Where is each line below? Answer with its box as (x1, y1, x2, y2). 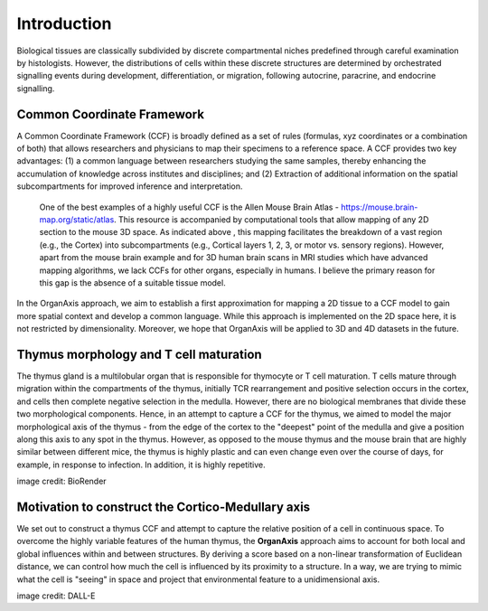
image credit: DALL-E (16, 590, 96, 601)
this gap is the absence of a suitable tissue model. (39, 277, 226, 288)
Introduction (16, 14, 112, 33)
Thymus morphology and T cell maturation (16, 346, 262, 362)
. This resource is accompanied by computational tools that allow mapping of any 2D (113, 213, 429, 225)
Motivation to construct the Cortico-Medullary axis (16, 499, 311, 514)
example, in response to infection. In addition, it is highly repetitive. (16, 459, 266, 470)
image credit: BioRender (16, 475, 108, 487)
